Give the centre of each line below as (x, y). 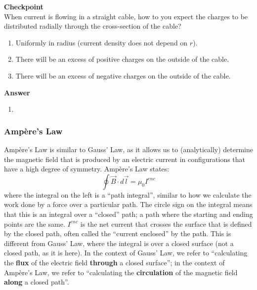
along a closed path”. (37, 282)
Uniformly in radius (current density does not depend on (102, 42)
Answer (17, 92)
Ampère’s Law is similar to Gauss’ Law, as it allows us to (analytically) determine (128, 149)
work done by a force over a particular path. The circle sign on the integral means (128, 204)
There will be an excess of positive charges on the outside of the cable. (122, 59)
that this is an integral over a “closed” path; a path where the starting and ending (128, 214)
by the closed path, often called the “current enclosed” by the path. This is (118, 233)
